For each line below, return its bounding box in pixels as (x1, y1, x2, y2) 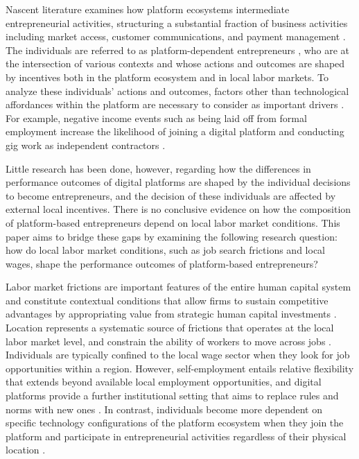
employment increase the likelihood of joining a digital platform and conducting (6, 124, 344, 139)
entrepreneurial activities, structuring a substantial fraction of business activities (6, 15, 348, 30)
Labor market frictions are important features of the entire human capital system (6, 279, 351, 294)
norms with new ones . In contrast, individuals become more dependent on (6, 401, 322, 416)
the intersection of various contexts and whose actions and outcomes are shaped (6, 56, 345, 71)
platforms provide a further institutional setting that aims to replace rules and (6, 388, 339, 403)
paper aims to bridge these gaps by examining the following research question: (6, 229, 338, 243)
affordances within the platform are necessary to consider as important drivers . (6, 97, 344, 112)
